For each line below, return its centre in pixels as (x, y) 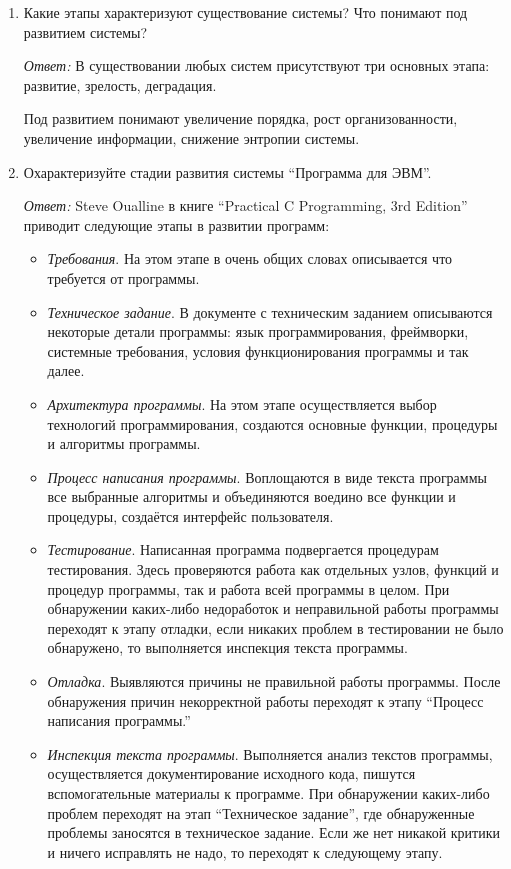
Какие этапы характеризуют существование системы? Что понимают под (245, 12)
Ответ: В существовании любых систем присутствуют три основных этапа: (256, 65)
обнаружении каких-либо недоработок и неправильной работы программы (273, 608)
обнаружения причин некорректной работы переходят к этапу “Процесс (265, 700)
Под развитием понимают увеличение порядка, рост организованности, (240, 118)
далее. (66, 370)
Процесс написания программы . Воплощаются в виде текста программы (267, 476)
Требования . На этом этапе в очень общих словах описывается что (250, 258)
